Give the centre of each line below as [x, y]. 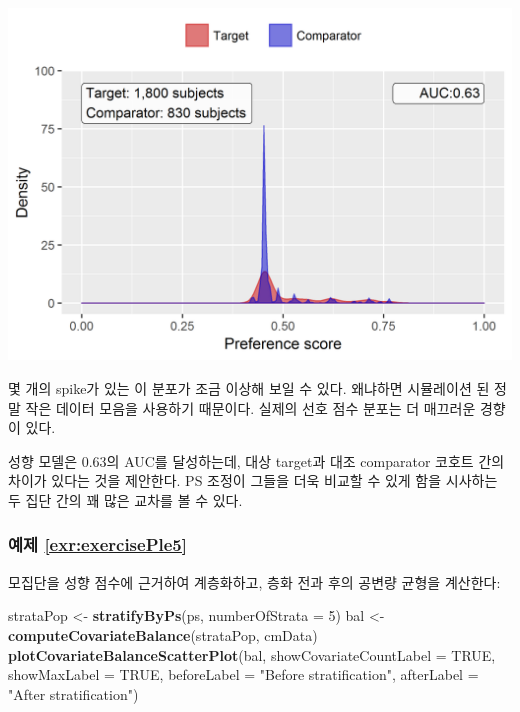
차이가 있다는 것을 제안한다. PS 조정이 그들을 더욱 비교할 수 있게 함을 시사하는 [253, 480]
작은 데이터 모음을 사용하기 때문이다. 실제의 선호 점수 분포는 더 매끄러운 [250, 407]
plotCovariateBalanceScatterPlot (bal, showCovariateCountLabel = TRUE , [252, 654]
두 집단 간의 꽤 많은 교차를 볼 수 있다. [125, 499]
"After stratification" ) [73, 693]
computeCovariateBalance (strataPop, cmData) [163, 634]
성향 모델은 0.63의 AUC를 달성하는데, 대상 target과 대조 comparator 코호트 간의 [256, 460]
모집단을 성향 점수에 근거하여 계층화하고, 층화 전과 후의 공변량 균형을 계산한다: [254, 581]
